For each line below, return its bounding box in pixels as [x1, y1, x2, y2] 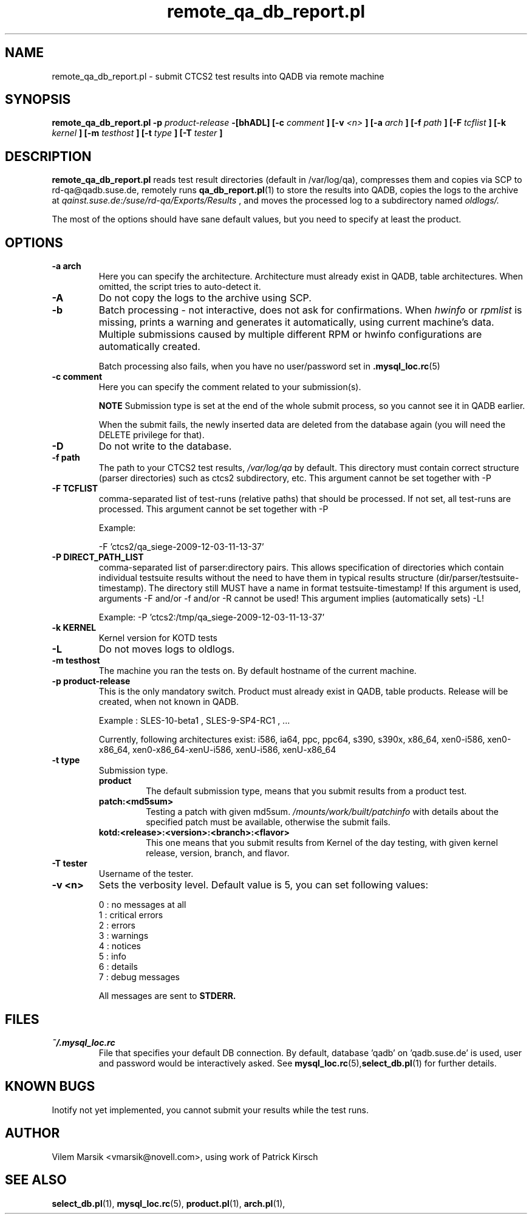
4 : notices [98, 941, 141, 952]
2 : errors [98, 920, 135, 931]
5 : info [98, 951, 126, 962]
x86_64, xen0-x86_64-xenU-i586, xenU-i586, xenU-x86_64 [98, 744, 336, 755]
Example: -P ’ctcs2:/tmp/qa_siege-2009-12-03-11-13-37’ [98, 612, 325, 623]
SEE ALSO [5, 1172, 67, 1188]
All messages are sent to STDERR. [98, 991, 236, 1001]
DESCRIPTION [5, 148, 92, 164]
